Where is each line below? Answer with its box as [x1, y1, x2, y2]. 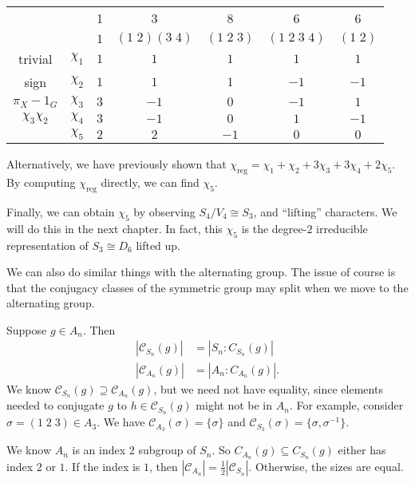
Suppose [6, 321, 47, 338]
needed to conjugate [6, 397, 105, 414]
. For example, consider [289, 397, 404, 414]
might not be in [196, 397, 273, 414]
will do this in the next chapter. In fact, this [6, 220, 223, 236]
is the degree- [241, 220, 307, 236]
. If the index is [65, 457, 140, 474]
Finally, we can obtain [6, 203, 115, 220]
